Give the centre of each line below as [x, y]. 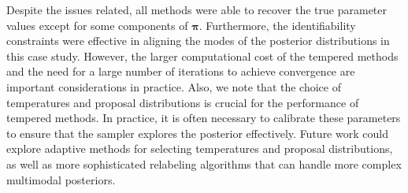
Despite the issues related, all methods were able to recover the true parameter [197, 9]
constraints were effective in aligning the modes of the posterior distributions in [198, 41]
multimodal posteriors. [61, 179]
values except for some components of [97, 25]
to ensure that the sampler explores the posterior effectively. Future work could [197, 133]
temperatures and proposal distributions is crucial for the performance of [183, 102]
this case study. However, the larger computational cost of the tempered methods [202, 56]
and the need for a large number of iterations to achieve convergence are [181, 71]
